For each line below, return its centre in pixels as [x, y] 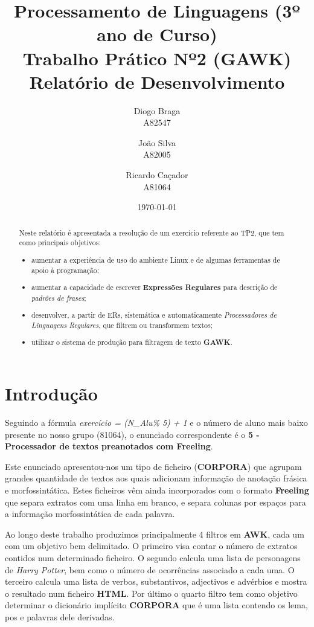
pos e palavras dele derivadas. [60, 616]
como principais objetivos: [60, 243]
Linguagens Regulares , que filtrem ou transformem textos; [122, 325]
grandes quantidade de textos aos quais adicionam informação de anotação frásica [156, 478]
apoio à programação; [66, 270]
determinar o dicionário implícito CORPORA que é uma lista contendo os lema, [156, 605]
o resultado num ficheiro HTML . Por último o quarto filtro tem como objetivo [151, 593]
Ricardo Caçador [157, 175]
